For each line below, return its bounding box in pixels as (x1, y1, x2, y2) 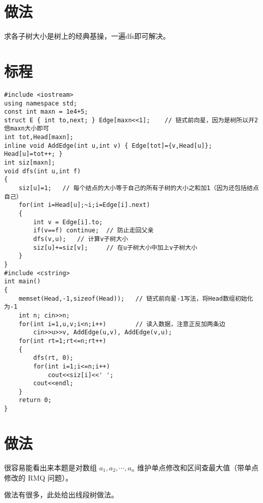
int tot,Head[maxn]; (4, 134, 74, 141)
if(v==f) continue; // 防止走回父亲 (33, 227, 154, 234)
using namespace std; (4, 99, 77, 107)
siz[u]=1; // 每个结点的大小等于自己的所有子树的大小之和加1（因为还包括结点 (18, 184, 259, 192)
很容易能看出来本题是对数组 (4, 462, 97, 472)
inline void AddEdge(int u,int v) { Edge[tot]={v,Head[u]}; (4, 142, 213, 149)
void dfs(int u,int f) (4, 167, 81, 175)
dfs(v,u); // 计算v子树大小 (33, 235, 128, 243)
